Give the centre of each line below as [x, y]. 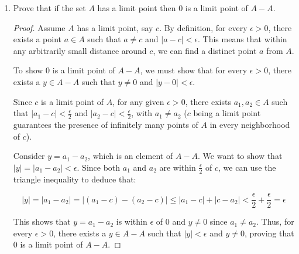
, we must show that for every [194, 70]
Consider [29, 156]
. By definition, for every [203, 27]
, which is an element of [130, 156]
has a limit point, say [115, 27]
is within [132, 221]
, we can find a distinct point [205, 50]
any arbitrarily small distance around [80, 50]
